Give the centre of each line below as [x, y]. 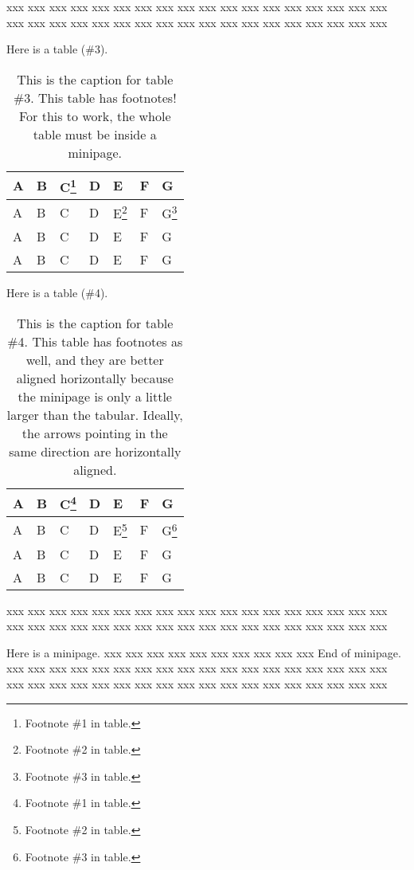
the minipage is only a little [95, 397]
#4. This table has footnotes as [95, 342]
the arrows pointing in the [95, 433]
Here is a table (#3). [57, 49]
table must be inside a [95, 134]
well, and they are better [95, 360]
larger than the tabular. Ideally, [95, 415]
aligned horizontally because [95, 378]
